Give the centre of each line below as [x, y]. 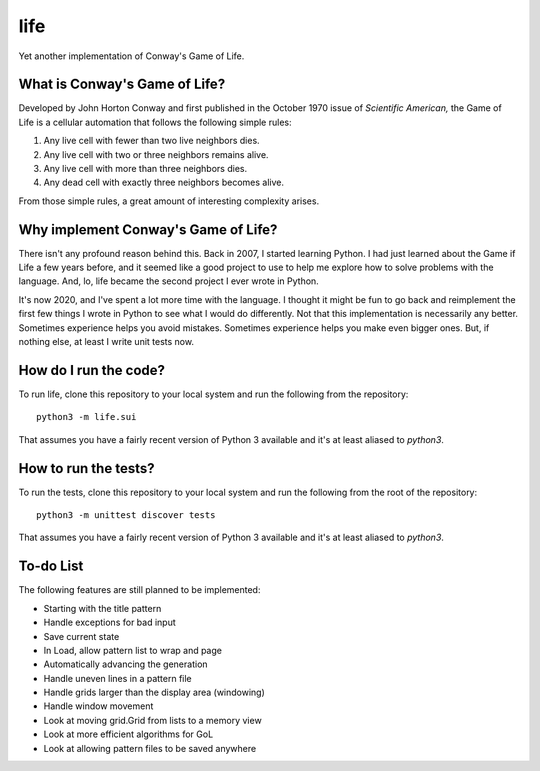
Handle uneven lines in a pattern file [117, 678]
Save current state [81, 636]
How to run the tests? [86, 468]
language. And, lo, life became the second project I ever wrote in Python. [168, 281]
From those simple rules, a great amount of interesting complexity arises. [169, 201]
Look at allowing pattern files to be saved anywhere [150, 748]
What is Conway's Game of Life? [122, 84]
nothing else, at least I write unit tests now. [106, 342]
